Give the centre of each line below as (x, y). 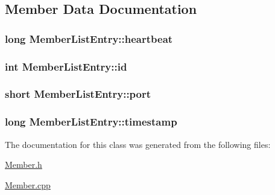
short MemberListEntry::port (78, 94)
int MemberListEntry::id (66, 66)
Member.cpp (28, 184)
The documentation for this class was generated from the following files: (138, 144)
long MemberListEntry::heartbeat (89, 38)
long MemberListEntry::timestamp (91, 122)
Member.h (24, 165)
